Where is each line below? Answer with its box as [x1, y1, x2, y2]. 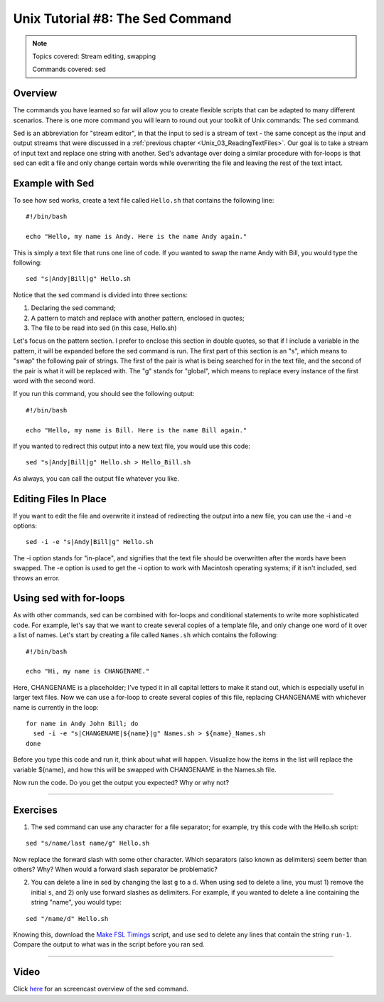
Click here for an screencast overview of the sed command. [13, 985, 188, 993]
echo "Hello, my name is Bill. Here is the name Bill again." [26, 426, 247, 434]
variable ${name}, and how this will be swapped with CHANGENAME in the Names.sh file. [13, 765, 277, 774]
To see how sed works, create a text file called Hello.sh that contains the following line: [13, 196, 274, 205]
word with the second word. [13, 376, 95, 385]
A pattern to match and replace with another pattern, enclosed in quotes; [31, 314, 245, 322]
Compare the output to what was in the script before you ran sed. [13, 940, 206, 949]
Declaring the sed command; [31, 304, 116, 312]
